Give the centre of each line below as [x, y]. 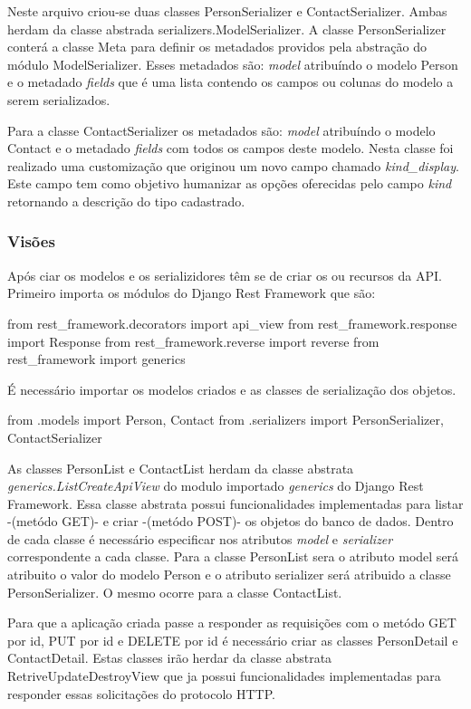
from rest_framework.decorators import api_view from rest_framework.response [232, 323]
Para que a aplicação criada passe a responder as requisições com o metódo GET [232, 623]
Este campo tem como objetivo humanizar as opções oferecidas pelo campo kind [230, 183]
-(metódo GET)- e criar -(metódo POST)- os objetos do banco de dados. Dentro [231, 521]
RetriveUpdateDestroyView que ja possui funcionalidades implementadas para [224, 676]
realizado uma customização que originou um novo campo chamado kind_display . [233, 165]
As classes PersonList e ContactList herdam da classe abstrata [181, 468]
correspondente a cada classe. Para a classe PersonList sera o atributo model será [233, 556]
